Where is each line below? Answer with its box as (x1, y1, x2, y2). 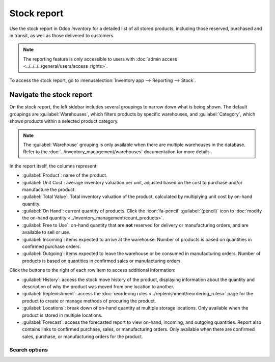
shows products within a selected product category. (9, 118, 119, 124)
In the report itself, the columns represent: (9, 163, 98, 169)
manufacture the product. (22, 186, 76, 192)
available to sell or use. (22, 229, 71, 235)
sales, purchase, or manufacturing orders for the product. (22, 333, 143, 340)
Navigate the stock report (9, 91, 93, 99)
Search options (9, 346, 48, 353)
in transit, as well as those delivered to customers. (9, 32, 115, 38)
